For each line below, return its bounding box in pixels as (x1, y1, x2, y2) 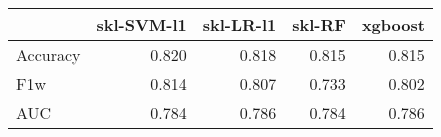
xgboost (361, 13, 425, 36)
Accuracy (16, 43, 81, 66)
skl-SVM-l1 (96, 13, 187, 36)
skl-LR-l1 (202, 13, 277, 36)
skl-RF (292, 13, 346, 36)
